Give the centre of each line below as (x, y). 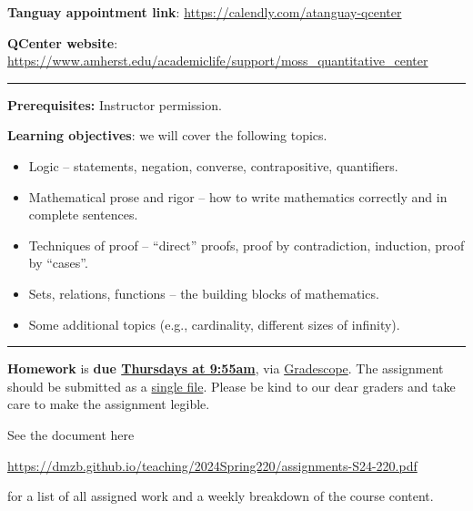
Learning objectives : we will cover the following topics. (167, 135)
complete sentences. (83, 215)
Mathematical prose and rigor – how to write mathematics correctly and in (238, 196)
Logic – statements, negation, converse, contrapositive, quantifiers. (213, 165)
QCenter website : (63, 42)
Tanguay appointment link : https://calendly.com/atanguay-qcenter (205, 12)
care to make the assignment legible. (109, 404)
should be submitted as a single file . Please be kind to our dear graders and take (231, 386)
